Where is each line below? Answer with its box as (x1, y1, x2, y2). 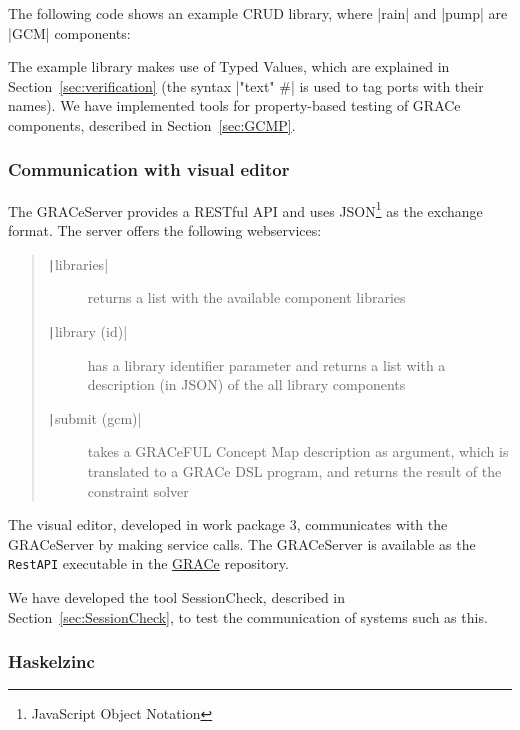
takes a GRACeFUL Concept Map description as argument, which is (87, 441, 509, 462)
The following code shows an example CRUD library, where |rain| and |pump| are (8, 3, 508, 23)
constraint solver (87, 480, 189, 501)
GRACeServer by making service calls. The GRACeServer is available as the (8, 533, 476, 554)
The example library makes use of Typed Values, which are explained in (8, 56, 450, 77)
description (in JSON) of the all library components (87, 374, 406, 395)
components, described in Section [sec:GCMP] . (8, 114, 296, 135)
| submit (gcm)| (47, 407, 142, 428)
